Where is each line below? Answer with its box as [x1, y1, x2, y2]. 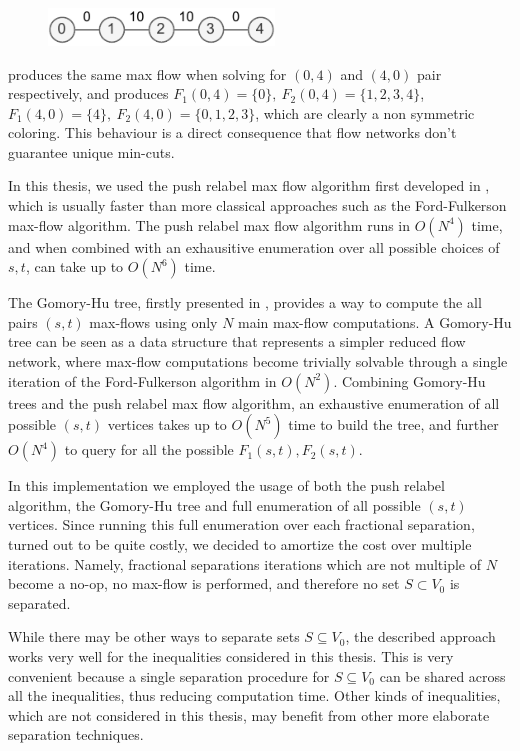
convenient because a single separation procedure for [8, 665, 330, 686]
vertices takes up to [107, 414, 227, 435]
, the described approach [345, 626, 496, 647]
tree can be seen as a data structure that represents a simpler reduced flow [8, 331, 466, 352]
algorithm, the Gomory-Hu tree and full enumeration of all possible [8, 494, 421, 515]
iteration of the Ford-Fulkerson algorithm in [8, 370, 277, 391]
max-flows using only [89, 311, 218, 332]
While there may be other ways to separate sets [8, 626, 300, 647]
